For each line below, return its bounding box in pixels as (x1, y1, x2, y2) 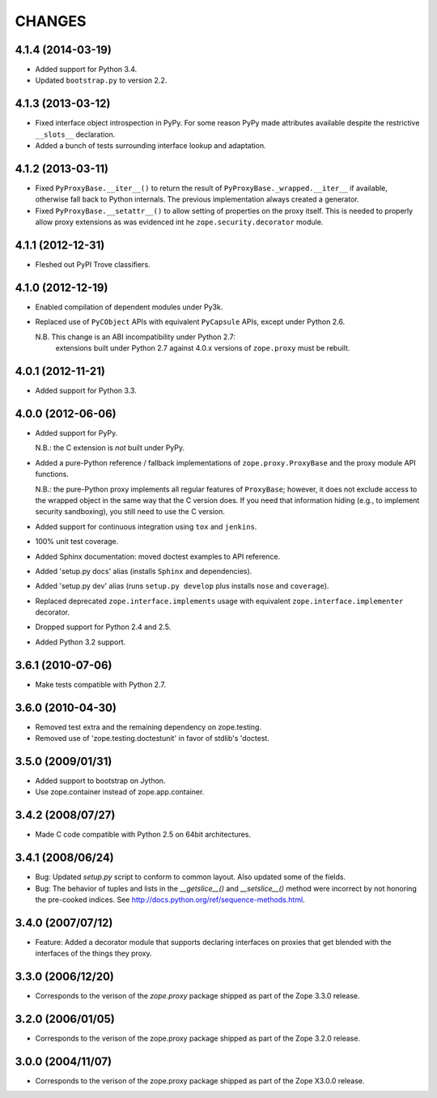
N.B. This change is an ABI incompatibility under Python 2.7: (35, 332, 236, 342)
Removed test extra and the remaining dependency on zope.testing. (35, 721, 262, 732)
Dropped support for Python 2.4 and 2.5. (35, 622, 172, 632)
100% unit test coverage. (35, 537, 119, 547)
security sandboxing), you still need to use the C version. (35, 507, 226, 517)
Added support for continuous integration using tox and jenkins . (35, 521, 257, 531)
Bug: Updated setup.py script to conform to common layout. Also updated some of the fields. (35, 872, 346, 882)
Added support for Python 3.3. (35, 385, 137, 396)
